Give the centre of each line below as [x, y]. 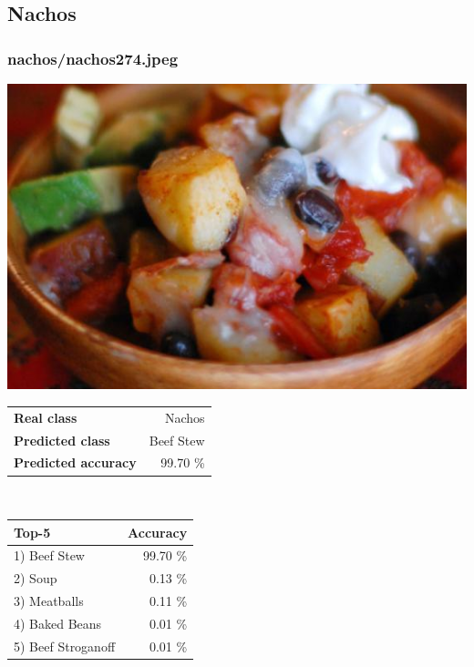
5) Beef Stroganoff [65, 646]
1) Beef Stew [49, 555]
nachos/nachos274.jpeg [93, 58]
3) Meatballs [49, 601]
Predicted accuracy [75, 462]
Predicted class [62, 440]
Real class [46, 417]
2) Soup [36, 578]
